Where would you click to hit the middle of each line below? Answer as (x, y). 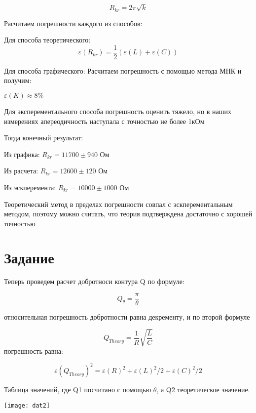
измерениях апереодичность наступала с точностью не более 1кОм (104, 121)
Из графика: (22, 154)
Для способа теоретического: (47, 40)
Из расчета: (21, 171)
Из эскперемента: (30, 187)
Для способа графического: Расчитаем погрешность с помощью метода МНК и (123, 70)
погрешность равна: (34, 351)
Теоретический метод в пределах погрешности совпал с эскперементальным (118, 204)
